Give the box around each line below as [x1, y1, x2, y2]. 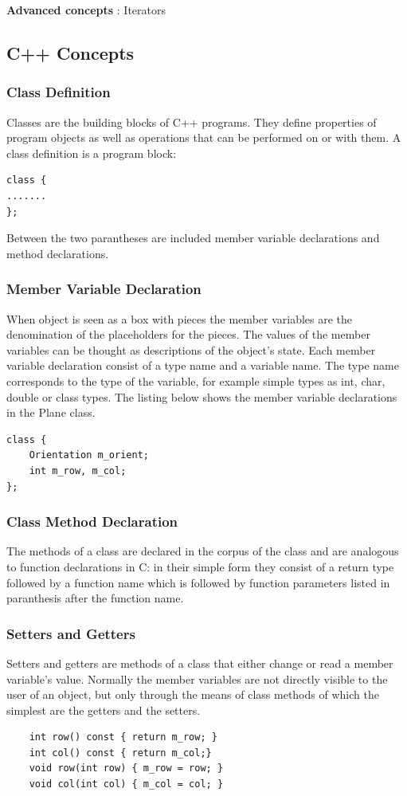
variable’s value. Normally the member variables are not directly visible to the [6, 670, 388, 687]
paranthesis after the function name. [6, 590, 184, 606]
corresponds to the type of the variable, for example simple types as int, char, [6, 372, 385, 389]
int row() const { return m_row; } [29, 731, 217, 743]
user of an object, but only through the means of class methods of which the [6, 686, 379, 703]
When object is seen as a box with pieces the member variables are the [6, 310, 353, 327]
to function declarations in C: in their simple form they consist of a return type [6, 558, 394, 574]
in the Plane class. [6, 404, 96, 421]
